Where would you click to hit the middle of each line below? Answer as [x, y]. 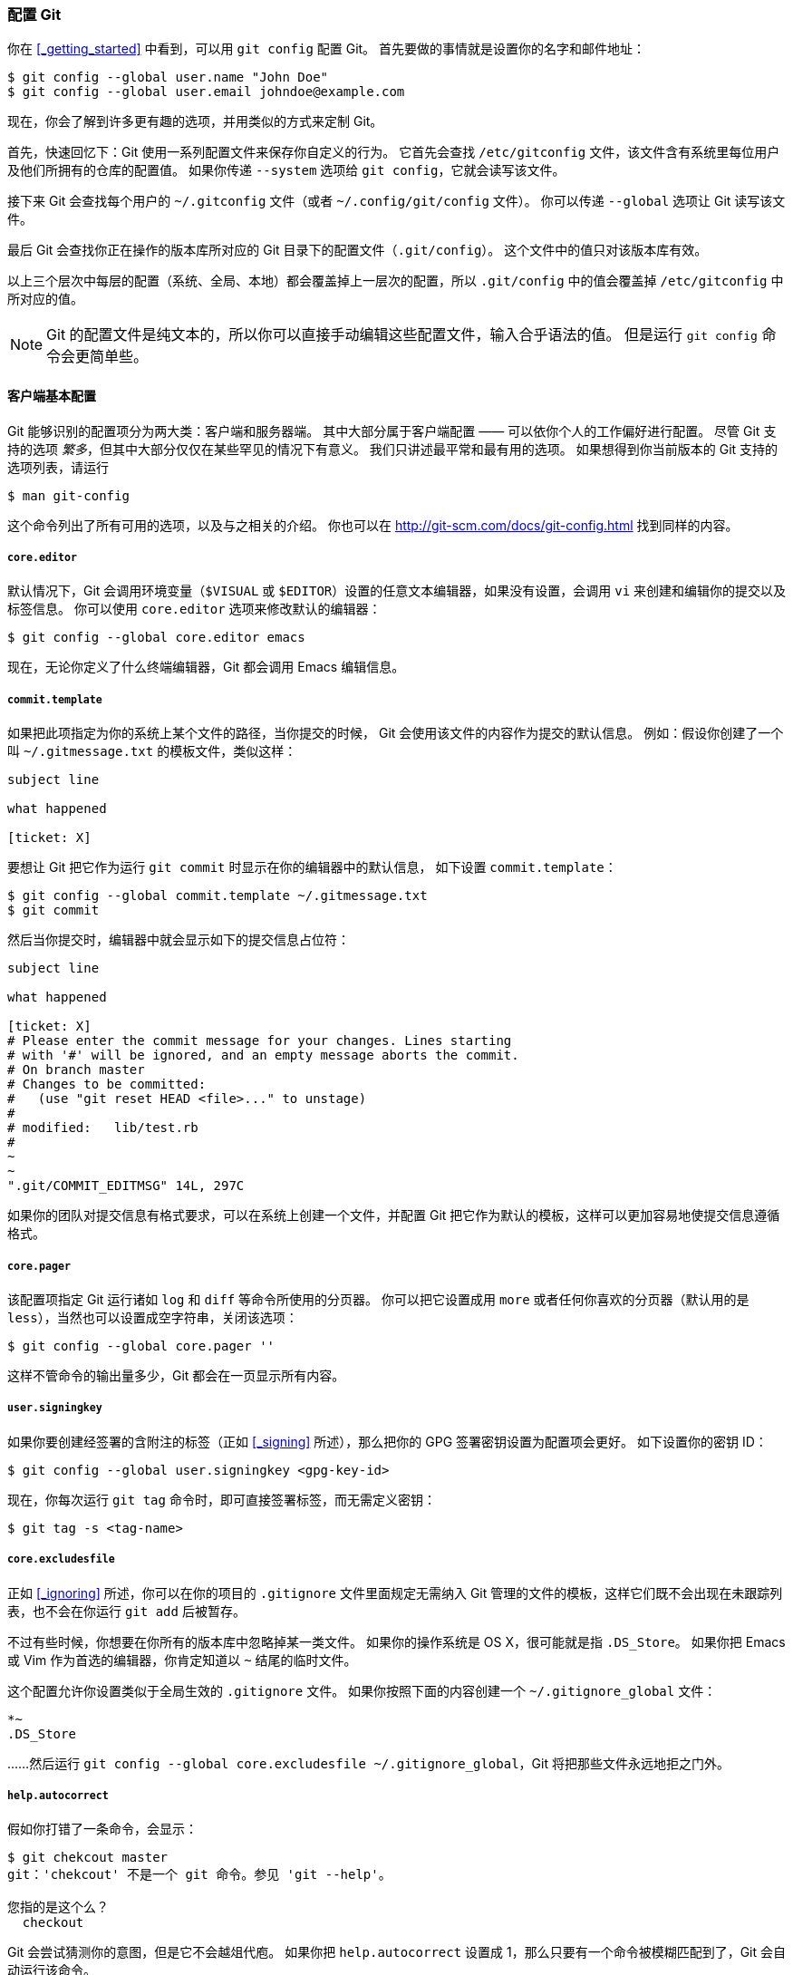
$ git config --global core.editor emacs [156, 638]
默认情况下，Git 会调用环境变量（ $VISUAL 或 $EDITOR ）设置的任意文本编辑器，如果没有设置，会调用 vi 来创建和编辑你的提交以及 [396, 591]
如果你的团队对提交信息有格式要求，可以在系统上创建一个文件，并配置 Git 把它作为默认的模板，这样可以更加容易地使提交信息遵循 [394, 1215]
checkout [53, 1923]
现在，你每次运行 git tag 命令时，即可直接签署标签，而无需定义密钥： [222, 1499]
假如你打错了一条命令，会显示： [102, 1829]
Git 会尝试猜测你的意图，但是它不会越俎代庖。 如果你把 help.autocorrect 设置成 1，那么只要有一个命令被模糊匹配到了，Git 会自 [397, 1952]
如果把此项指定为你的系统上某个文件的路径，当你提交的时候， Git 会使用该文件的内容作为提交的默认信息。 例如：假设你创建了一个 [396, 733]
